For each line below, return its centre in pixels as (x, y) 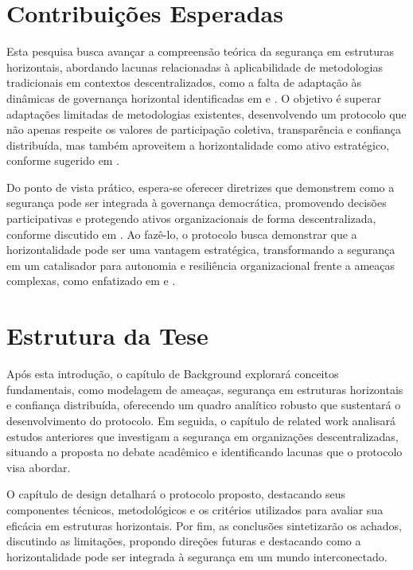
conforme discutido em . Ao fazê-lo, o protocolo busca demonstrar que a (182, 234)
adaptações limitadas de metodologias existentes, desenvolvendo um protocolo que (206, 113)
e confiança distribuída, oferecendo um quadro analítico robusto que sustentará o (204, 405)
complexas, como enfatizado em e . (91, 281)
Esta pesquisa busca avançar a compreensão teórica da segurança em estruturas (201, 51)
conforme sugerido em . (63, 160)
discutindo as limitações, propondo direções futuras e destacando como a (184, 541)
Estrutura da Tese (107, 336)
